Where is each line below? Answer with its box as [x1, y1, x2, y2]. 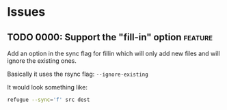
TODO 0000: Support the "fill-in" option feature [7, 31, 213, 43]
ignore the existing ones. [7, 57, 77, 65]
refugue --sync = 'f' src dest [7, 96, 90, 103]
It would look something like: [7, 83, 88, 91]
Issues [7, 4, 46, 20]
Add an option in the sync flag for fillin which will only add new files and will [7, 49, 220, 57]
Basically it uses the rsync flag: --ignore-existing [7, 70, 148, 78]
